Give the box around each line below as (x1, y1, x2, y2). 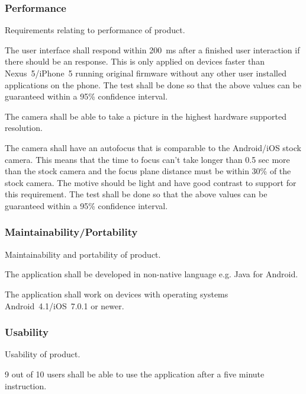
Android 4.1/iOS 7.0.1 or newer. (5, 299, 124, 312)
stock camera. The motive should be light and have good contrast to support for (5, 176, 297, 188)
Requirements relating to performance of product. (5, 24, 185, 36)
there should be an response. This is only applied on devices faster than (5, 55, 265, 68)
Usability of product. (5, 348, 80, 360)
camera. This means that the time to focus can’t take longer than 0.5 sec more (5, 153, 290, 165)
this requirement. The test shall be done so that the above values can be (5, 188, 268, 200)
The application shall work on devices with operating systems (5, 287, 228, 300)
